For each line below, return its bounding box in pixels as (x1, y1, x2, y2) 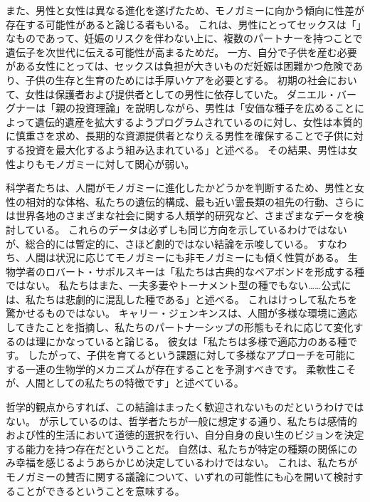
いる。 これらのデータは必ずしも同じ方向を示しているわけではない (35, 221, 347, 236)
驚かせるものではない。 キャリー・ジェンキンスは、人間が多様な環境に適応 (6, 305, 357, 320)
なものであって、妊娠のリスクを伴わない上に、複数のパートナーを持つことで (6, 31, 363, 46)
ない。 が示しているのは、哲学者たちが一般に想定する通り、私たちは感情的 (6, 413, 357, 428)
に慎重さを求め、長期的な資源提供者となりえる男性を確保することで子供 (6, 128, 344, 143)
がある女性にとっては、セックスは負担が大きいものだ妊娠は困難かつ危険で (6, 58, 354, 73)
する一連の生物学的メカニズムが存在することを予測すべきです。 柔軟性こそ (6, 361, 356, 376)
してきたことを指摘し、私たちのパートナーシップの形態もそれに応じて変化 (6, 320, 354, 335)
